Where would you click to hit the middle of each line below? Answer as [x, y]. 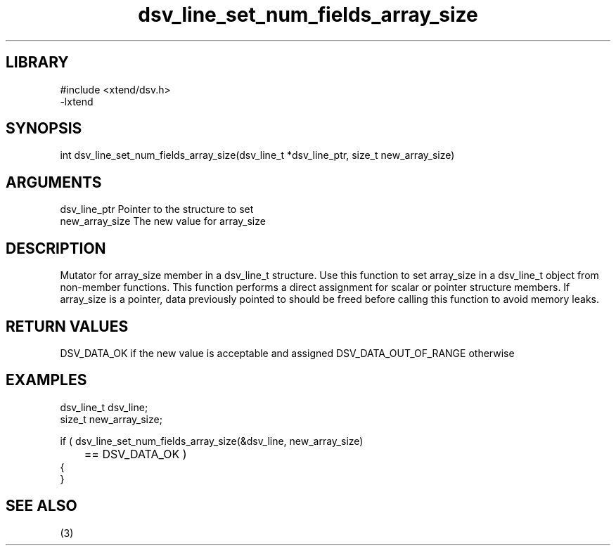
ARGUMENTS [54, 182]
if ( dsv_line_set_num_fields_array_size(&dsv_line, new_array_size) [212, 441]
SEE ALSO [41, 506]
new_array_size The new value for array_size [163, 221]
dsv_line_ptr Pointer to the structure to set [157, 209]
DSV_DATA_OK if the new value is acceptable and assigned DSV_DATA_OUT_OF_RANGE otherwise [287, 353]
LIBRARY [37, 63]
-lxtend [77, 101]
